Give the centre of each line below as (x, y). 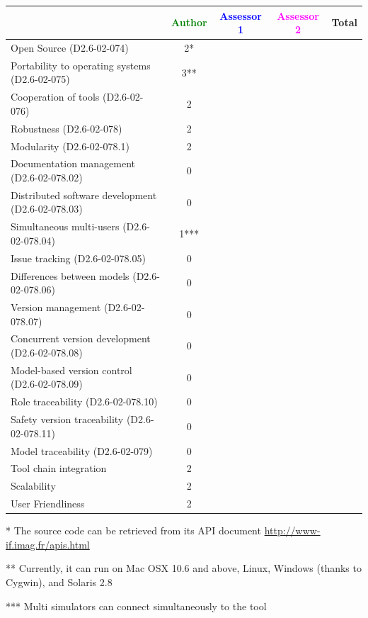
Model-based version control (71, 370)
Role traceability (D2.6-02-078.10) (84, 401)
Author (189, 22)
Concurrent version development (81, 338)
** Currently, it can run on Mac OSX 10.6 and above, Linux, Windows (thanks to (184, 568)
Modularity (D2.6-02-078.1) (70, 146)
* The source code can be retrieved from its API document (133, 530)
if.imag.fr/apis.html (48, 544)
